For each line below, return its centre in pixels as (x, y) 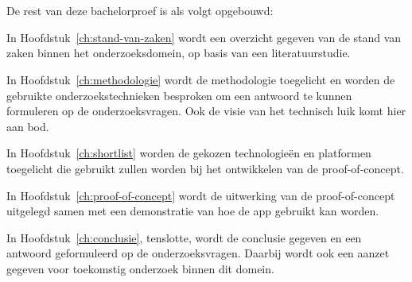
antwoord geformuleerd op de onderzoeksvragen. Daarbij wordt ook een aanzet (198, 253)
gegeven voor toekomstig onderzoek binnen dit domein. (140, 268)
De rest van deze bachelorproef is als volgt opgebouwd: (140, 11)
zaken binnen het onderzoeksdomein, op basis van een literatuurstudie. (179, 53)
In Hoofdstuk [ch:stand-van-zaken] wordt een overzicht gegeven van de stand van (204, 37)
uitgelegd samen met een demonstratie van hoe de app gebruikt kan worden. (193, 211)
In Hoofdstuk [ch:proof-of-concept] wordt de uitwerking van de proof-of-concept (201, 195)
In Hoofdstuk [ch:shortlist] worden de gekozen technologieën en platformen (189, 153)
